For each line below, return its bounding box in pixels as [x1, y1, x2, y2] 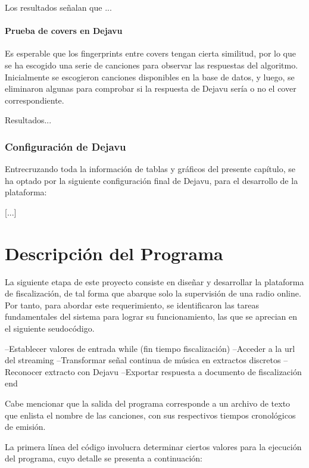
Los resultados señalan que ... [5, 1, 112, 13]
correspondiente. [5, 93, 64, 106]
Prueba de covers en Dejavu [5, 24, 123, 37]
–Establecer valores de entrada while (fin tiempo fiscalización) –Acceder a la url [5, 342, 295, 354]
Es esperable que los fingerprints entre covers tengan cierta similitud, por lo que [5, 47, 296, 60]
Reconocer [5, 365, 42, 377]
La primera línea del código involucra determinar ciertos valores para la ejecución [5, 440, 302, 453]
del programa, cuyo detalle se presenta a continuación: [5, 452, 202, 464]
